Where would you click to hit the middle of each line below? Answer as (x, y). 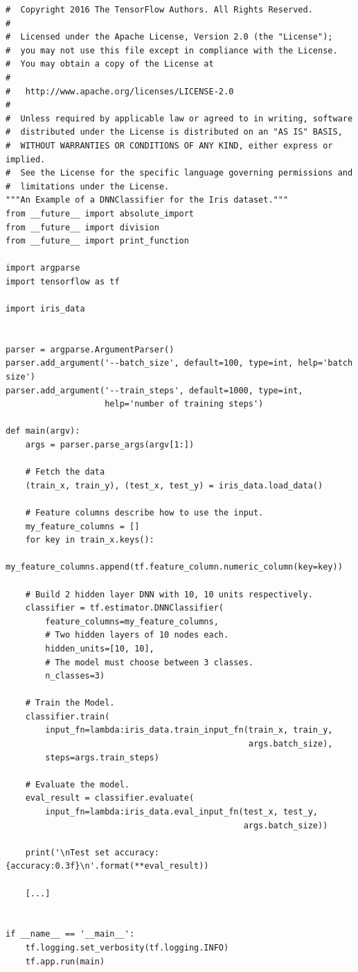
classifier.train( (68, 716)
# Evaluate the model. (77, 784)
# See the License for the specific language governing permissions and (179, 173)
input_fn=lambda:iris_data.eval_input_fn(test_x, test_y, (182, 812)
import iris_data (45, 309)
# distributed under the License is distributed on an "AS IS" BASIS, (174, 132)
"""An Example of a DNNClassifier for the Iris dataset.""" (147, 200)
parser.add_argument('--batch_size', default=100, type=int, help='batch (179, 363)
